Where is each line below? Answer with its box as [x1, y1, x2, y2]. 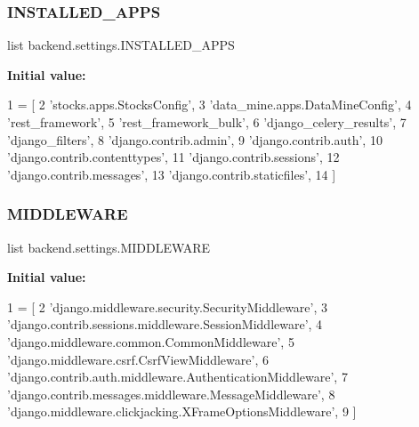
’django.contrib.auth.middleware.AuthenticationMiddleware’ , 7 [7, 367, 348, 386]
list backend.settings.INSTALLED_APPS [7, 36, 235, 54]
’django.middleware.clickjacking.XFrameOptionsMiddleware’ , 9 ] [7, 402, 357, 421]
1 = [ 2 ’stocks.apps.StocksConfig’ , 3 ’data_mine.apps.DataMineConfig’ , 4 [7, 95, 412, 114]
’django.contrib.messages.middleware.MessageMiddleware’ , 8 [7, 384, 335, 403]
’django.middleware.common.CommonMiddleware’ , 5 [7, 332, 294, 350]
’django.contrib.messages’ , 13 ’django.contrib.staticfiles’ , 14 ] [7, 165, 336, 183]
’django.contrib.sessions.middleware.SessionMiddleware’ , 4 [7, 315, 323, 334]
